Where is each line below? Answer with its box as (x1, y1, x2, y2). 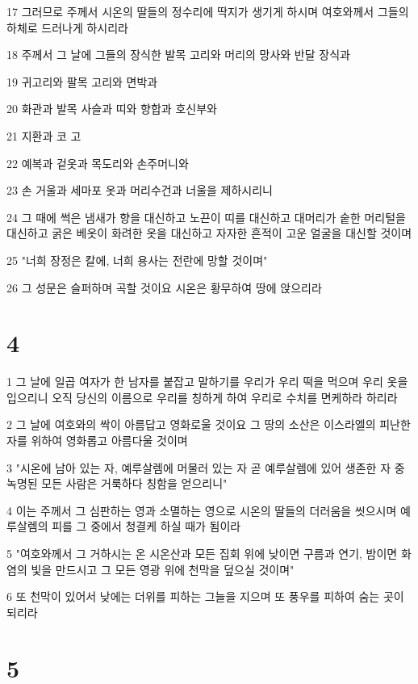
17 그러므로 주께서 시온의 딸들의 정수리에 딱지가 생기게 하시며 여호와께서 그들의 (6, 3, 409, 19)
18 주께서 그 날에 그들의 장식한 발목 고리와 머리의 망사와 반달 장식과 (6, 46, 350, 63)
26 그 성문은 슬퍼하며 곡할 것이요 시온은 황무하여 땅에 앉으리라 (6, 279, 322, 296)
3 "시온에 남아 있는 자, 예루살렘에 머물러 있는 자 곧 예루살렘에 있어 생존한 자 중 (6, 459, 405, 476)
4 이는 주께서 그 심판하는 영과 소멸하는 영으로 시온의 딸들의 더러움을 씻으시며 (6, 501, 397, 518)
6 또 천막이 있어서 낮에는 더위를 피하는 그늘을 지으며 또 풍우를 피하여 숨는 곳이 (6, 588, 404, 605)
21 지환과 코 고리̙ (6, 127, 88, 144)
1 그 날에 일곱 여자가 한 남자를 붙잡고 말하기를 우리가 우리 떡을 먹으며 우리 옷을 (6, 373, 408, 390)
